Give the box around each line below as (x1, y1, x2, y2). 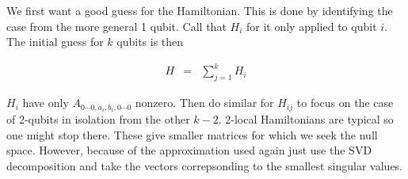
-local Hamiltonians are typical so (231, 111, 394, 128)
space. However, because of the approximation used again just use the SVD (6, 142, 372, 158)
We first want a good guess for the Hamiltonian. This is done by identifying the (6, 2, 393, 18)
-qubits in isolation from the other (24, 111, 190, 128)
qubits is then (116, 33, 184, 50)
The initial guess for (6, 33, 104, 50)
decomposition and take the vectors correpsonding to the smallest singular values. (6, 157, 403, 173)
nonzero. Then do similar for (135, 94, 274, 111)
